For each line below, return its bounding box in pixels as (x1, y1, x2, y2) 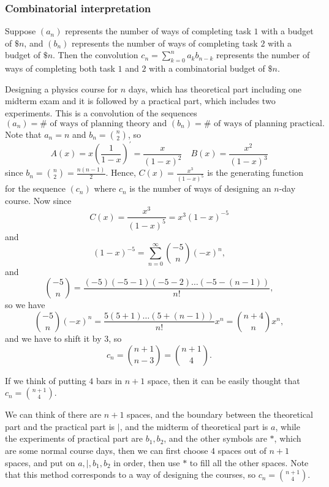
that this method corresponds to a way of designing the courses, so (5, 468, 255, 481)
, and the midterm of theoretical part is (119, 420, 268, 432)
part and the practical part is (5, 420, 115, 432)
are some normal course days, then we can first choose (5, 444, 208, 456)
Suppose (5, 25, 36, 37)
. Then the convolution (53, 48, 138, 61)
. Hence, (105, 166, 136, 179)
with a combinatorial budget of (149, 62, 265, 75)
